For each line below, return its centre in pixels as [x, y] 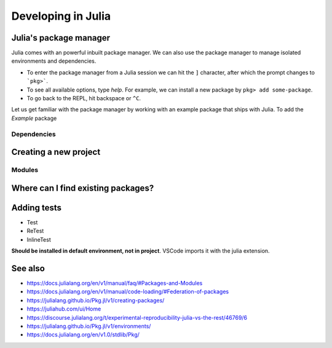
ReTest [35, 231]
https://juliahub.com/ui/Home [64, 309]
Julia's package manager [61, 38]
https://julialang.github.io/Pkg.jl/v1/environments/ [89, 326]
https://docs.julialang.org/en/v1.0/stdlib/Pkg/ [83, 334]
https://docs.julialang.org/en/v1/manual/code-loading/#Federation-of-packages [128, 291]
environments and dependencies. [54, 61]
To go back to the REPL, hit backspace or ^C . [84, 98]
